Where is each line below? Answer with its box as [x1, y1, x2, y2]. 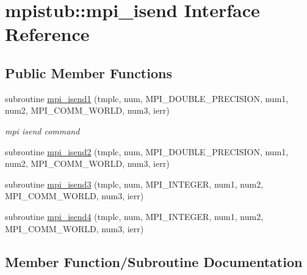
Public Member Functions [5, 63, 172, 82]
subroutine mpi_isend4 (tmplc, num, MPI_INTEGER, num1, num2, [5, 210, 264, 222]
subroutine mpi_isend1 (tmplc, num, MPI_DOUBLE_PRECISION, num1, [5, 92, 289, 105]
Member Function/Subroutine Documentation [5, 252, 303, 271]
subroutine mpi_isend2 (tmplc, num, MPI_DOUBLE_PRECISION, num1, [5, 145, 289, 158]
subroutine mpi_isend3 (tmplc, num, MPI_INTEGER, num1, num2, [5, 177, 264, 190]
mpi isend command [5, 124, 80, 137]
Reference [5, 21, 90, 46]
